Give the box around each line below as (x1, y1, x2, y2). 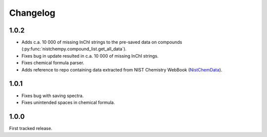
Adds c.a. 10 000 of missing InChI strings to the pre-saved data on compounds (21, 39, 182, 45)
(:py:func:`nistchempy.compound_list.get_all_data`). (21, 46, 127, 52)
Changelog (9, 7, 55, 18)
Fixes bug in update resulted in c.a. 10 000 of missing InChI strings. (21, 53, 159, 59)
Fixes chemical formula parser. (21, 60, 85, 66)
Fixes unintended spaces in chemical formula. (21, 99, 115, 105)
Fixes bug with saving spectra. (21, 93, 84, 99)
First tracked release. (9, 125, 52, 131)
